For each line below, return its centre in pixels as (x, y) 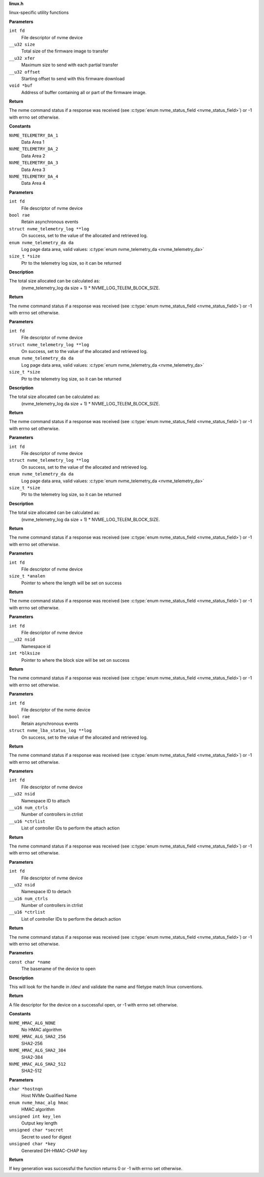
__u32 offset (25, 72)
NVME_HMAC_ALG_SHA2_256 (37, 1037)
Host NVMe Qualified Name (49, 1096)
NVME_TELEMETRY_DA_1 (34, 135)
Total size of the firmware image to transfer (65, 51)
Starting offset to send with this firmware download (73, 78)
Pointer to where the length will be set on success (72, 583)
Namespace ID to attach (46, 801)
